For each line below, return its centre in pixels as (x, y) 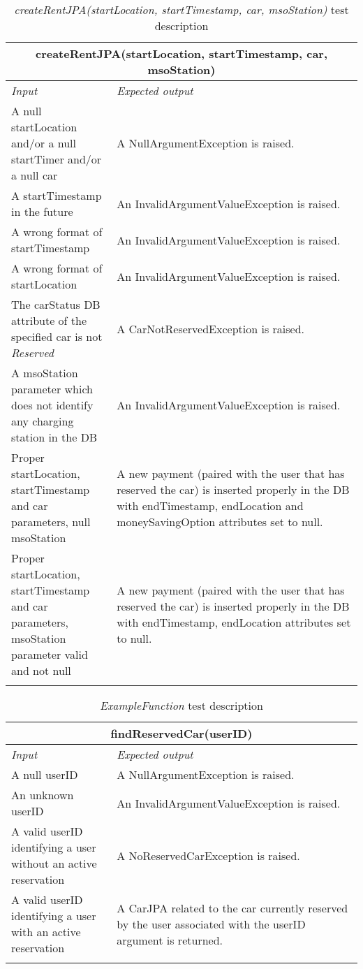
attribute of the (49, 320)
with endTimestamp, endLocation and (210, 505)
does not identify (52, 405)
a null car (35, 175)
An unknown (43, 795)
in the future (42, 211)
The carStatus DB (56, 304)
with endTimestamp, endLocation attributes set (234, 622)
